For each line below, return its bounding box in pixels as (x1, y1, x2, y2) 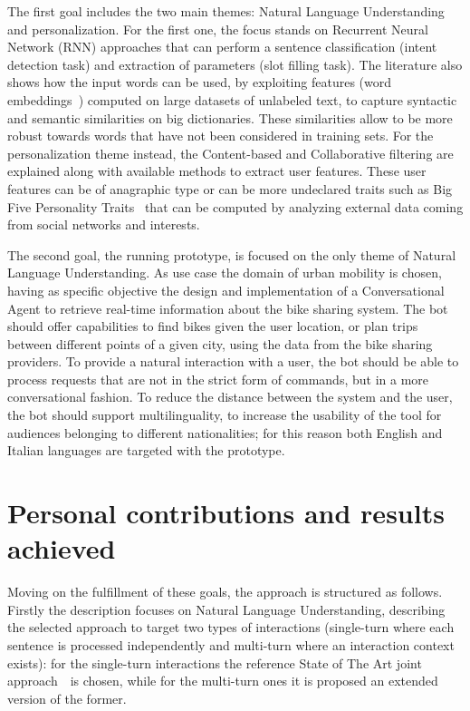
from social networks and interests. (7, 215, 200, 234)
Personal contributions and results (7, 494, 445, 531)
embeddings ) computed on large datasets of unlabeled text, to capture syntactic (7, 90, 457, 109)
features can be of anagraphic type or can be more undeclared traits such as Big (7, 179, 453, 198)
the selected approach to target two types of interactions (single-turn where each (7, 618, 455, 637)
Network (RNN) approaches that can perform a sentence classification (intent (7, 37, 437, 56)
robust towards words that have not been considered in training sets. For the (7, 126, 434, 145)
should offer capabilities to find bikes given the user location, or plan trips (7, 317, 418, 336)
